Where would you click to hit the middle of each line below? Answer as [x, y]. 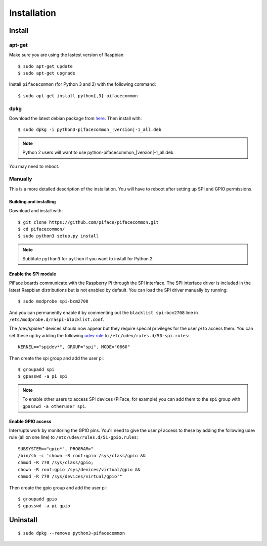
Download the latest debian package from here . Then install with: [75, 119]
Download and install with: [36, 211]
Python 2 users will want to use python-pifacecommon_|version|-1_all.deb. [99, 152]
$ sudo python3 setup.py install [58, 236]
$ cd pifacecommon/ [42, 229]
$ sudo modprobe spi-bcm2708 [53, 302]
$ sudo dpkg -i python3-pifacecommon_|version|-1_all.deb [90, 130]
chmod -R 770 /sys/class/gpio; [56, 463]
